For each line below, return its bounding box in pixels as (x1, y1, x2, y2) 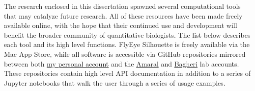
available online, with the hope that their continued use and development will (4, 20, 237, 30)
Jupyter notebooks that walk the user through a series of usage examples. (4, 77, 226, 88)
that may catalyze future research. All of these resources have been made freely (4, 10, 243, 21)
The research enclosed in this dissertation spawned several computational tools (4, 1, 241, 11)
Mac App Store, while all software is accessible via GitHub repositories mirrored (4, 48, 246, 59)
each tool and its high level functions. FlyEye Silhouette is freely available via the (4, 39, 250, 49)
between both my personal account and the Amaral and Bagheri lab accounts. (4, 58, 239, 68)
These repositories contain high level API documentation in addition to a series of (4, 68, 251, 78)
